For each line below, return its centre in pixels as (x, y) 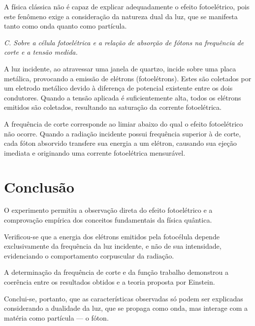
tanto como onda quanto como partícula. (65, 26)
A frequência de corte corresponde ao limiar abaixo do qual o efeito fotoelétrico (124, 123)
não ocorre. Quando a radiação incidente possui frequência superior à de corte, (123, 133)
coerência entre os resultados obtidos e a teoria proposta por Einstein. (110, 282)
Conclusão (39, 186)
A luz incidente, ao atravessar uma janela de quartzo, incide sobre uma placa (120, 68)
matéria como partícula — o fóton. (56, 317)
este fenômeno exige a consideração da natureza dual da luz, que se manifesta (121, 16)
